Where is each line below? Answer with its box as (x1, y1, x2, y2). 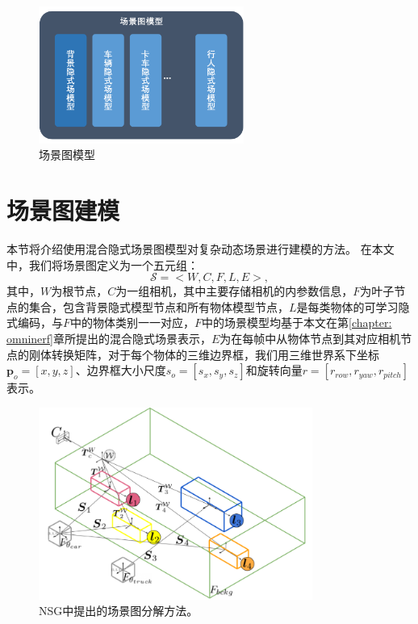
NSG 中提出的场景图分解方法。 (39, 602, 199, 619)
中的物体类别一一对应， (70, 314, 195, 331)
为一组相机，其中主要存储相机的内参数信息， (115, 283, 353, 299)
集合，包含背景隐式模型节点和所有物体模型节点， (28, 298, 289, 315)
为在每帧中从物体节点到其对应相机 (219, 329, 401, 346)
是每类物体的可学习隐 (296, 298, 410, 315)
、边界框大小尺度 (75, 362, 166, 379)
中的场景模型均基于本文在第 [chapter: (202, 314, 392, 331)
